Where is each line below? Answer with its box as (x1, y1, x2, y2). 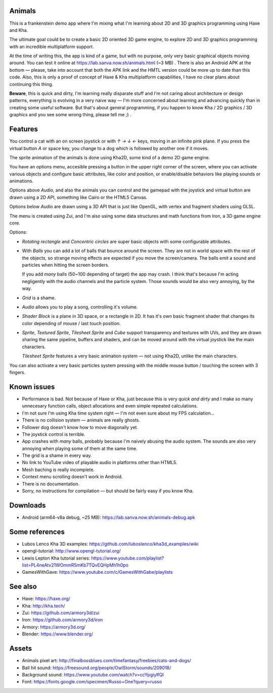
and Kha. (9, 27, 28, 33)
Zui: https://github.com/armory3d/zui (22, 610, 100, 616)
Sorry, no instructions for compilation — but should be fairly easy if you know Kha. (22, 488, 194, 494)
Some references (9, 527, 65, 536)
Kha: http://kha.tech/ (22, 603, 65, 609)
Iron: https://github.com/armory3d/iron (22, 617, 103, 623)
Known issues (9, 382, 55, 391)
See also (9, 582, 37, 591)
